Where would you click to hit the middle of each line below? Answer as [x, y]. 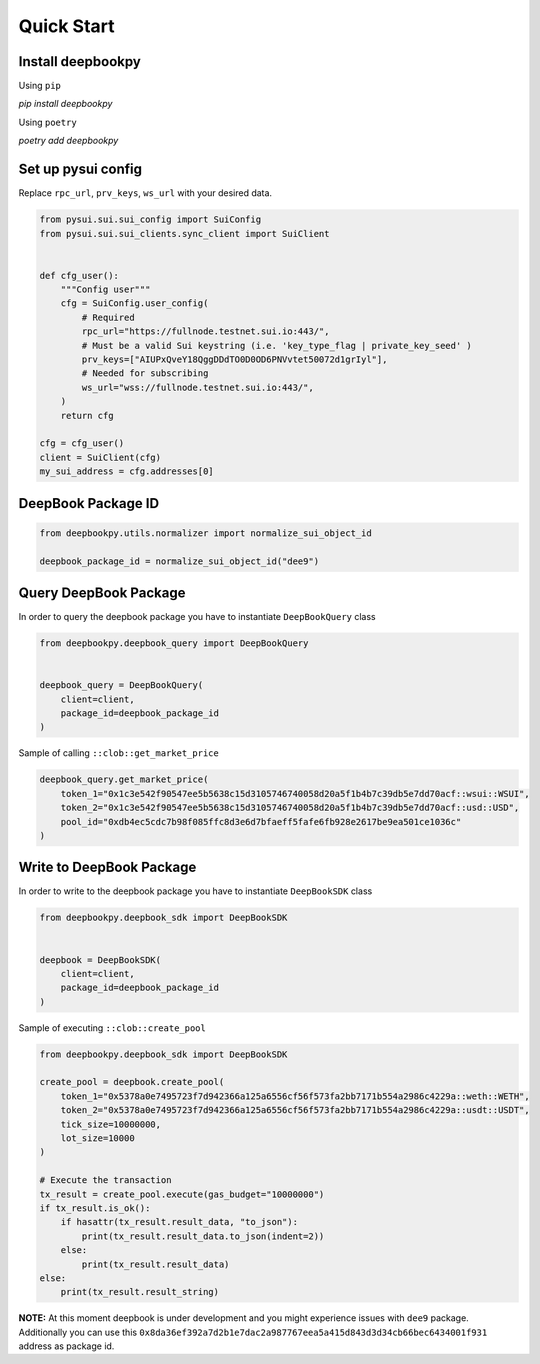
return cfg [87, 415]
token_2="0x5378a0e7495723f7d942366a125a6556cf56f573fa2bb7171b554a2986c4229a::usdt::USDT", [295, 1110]
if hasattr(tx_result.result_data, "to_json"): [179, 1222]
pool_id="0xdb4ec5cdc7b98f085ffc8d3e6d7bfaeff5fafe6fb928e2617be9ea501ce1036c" [261, 821]
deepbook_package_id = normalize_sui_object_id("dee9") [179, 561]
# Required [108, 317]
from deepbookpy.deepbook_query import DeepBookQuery [174, 643]
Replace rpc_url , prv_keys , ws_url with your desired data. [145, 193]
